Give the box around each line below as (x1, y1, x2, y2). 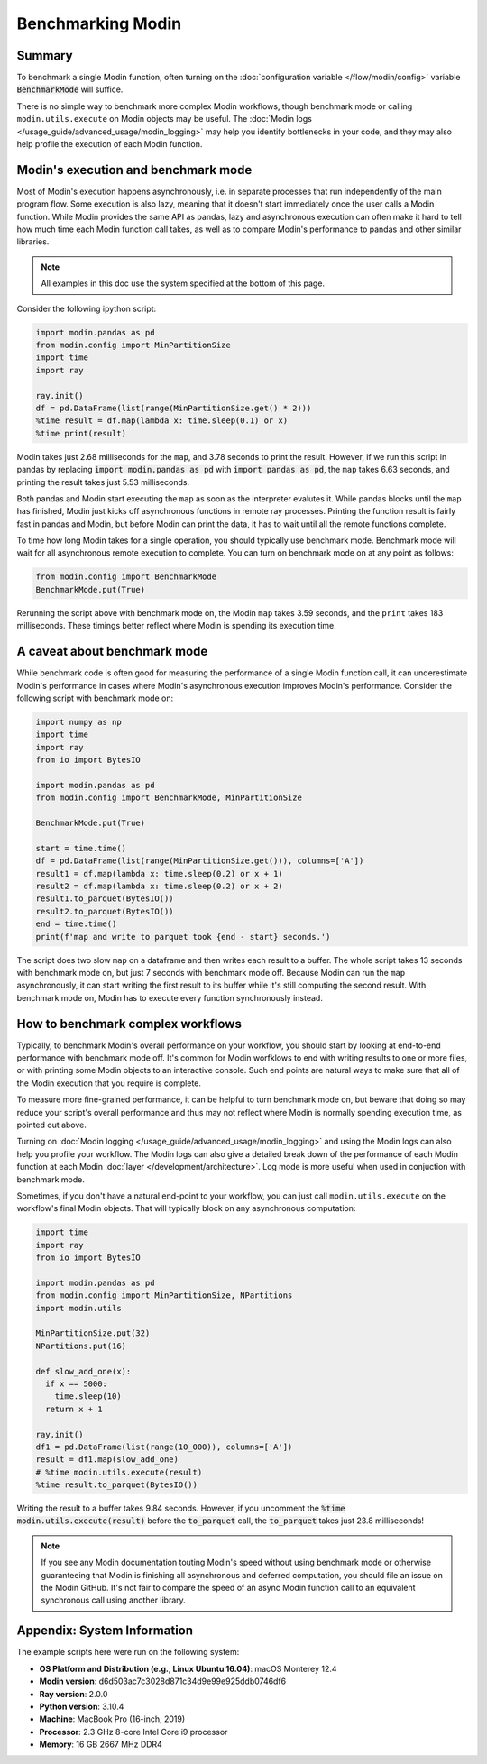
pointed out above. (16, 1119, 87, 1130)
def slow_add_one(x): (35, 1366, 132, 1376)
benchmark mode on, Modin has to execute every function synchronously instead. (16, 992, 324, 1003)
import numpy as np (35, 717, 122, 727)
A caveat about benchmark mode (16, 644, 208, 659)
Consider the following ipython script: (16, 303, 157, 314)
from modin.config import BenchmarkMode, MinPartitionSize (35, 793, 302, 803)
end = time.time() (35, 919, 117, 929)
